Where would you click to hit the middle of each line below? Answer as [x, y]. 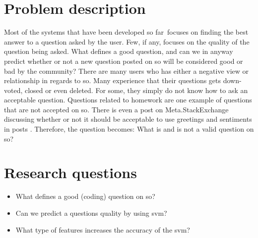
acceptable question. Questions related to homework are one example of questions [128, 100]
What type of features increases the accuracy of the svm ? [103, 229]
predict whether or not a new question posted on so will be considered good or [124, 61]
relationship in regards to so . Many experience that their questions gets [113, 80]
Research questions [70, 172]
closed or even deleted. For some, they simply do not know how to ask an [136, 90]
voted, [13, 90]
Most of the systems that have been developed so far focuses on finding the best [126, 32]
